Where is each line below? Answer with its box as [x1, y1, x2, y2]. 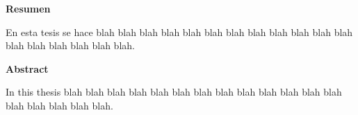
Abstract [6, 61, 49, 76]
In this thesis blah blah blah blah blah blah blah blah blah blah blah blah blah [6, 85, 342, 99]
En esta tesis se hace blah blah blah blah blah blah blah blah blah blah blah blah [6, 24, 353, 39]
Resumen [6, 1, 51, 15]
